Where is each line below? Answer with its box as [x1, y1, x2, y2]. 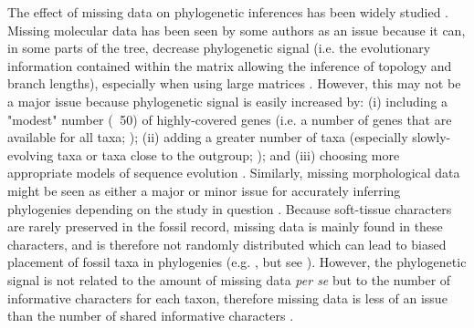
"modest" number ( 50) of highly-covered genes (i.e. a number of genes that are [7, 109, 452, 128]
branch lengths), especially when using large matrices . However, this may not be [7, 74, 461, 93]
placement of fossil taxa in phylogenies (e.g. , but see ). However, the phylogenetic [7, 252, 467, 272]
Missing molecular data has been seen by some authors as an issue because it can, [7, 20, 466, 39]
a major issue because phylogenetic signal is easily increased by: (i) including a [7, 91, 448, 110]
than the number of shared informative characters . [7, 306, 294, 325]
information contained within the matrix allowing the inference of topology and [7, 56, 452, 75]
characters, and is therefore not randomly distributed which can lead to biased [7, 234, 447, 253]
